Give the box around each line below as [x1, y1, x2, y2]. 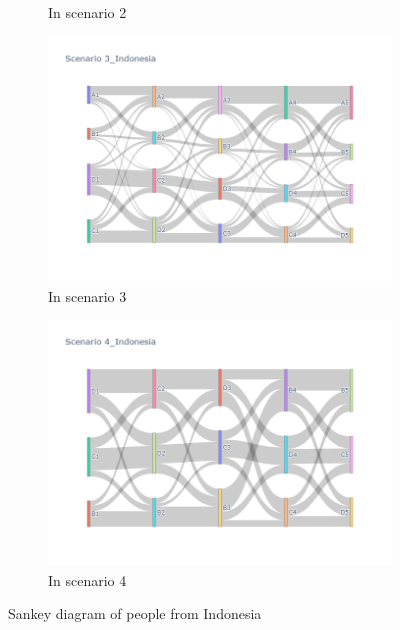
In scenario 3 [48, 285, 127, 306]
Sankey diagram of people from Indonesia [8, 603, 262, 624]
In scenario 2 [48, 2, 127, 22]
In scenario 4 [48, 569, 127, 590]
